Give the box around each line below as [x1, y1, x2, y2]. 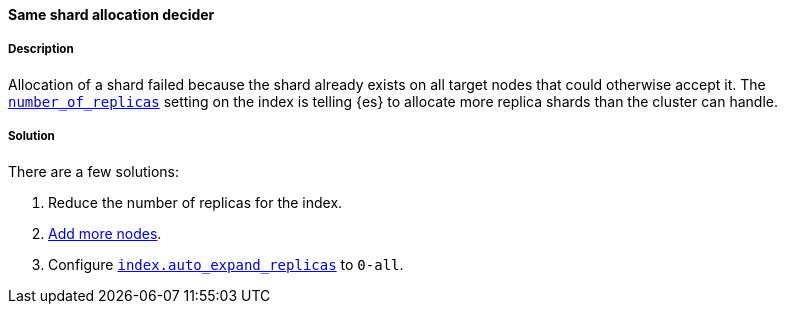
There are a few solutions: [8, 162, 180, 180]
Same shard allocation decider [8, 6, 215, 23]
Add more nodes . [48, 224, 162, 242]
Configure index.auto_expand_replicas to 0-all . [48, 255, 404, 273]
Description [8, 42, 74, 57]
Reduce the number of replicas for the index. [48, 193, 343, 211]
